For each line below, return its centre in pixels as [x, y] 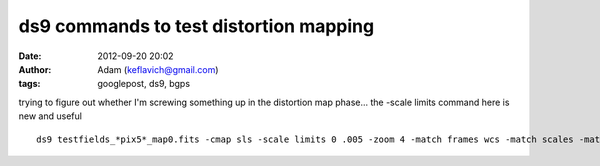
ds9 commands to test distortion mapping [196, 26]
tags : [29, 84]
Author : [35, 69]
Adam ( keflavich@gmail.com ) [158, 69]
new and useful [50, 116]
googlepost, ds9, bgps [143, 84]
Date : [30, 56]
